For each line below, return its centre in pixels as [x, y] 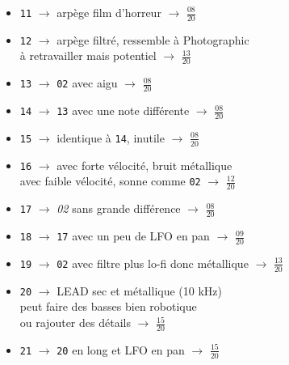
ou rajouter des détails [75, 323]
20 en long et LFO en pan [121, 349]
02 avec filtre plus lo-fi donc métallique [153, 263]
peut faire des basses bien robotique [108, 306]
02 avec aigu [87, 83]
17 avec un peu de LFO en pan [133, 236]
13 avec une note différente [123, 110]
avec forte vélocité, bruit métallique [144, 165]
